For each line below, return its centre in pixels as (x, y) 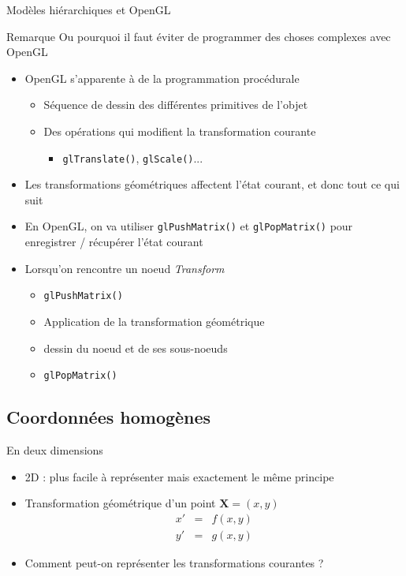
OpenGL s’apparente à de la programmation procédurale (162, 78)
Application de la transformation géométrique (154, 321)
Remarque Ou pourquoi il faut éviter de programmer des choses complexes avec (199, 36)
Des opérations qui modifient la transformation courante (180, 131)
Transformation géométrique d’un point (120, 503)
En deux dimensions (55, 449)
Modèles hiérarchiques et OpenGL (89, 9)
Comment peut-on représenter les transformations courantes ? (174, 562)
